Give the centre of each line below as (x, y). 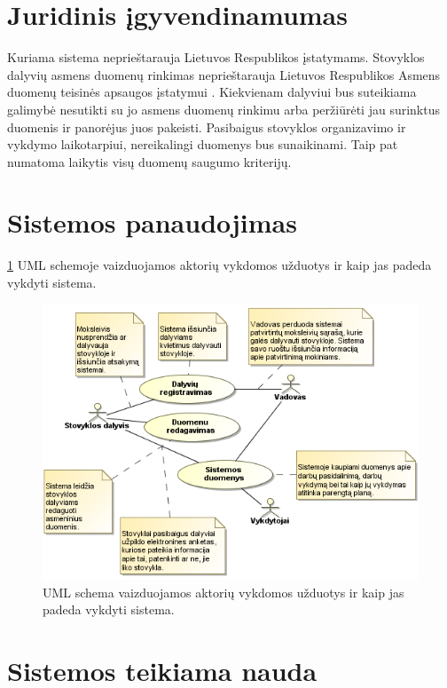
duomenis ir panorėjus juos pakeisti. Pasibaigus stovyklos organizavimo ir (207, 127)
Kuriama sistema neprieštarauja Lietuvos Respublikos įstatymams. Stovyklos (216, 57)
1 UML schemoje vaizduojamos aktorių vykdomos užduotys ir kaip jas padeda (220, 265)
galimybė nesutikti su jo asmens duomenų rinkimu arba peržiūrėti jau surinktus (223, 109)
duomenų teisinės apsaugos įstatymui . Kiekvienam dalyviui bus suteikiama (212, 92)
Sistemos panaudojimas (152, 222)
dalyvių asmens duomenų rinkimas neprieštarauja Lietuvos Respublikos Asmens (224, 74)
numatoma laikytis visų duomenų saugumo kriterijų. (149, 161)
